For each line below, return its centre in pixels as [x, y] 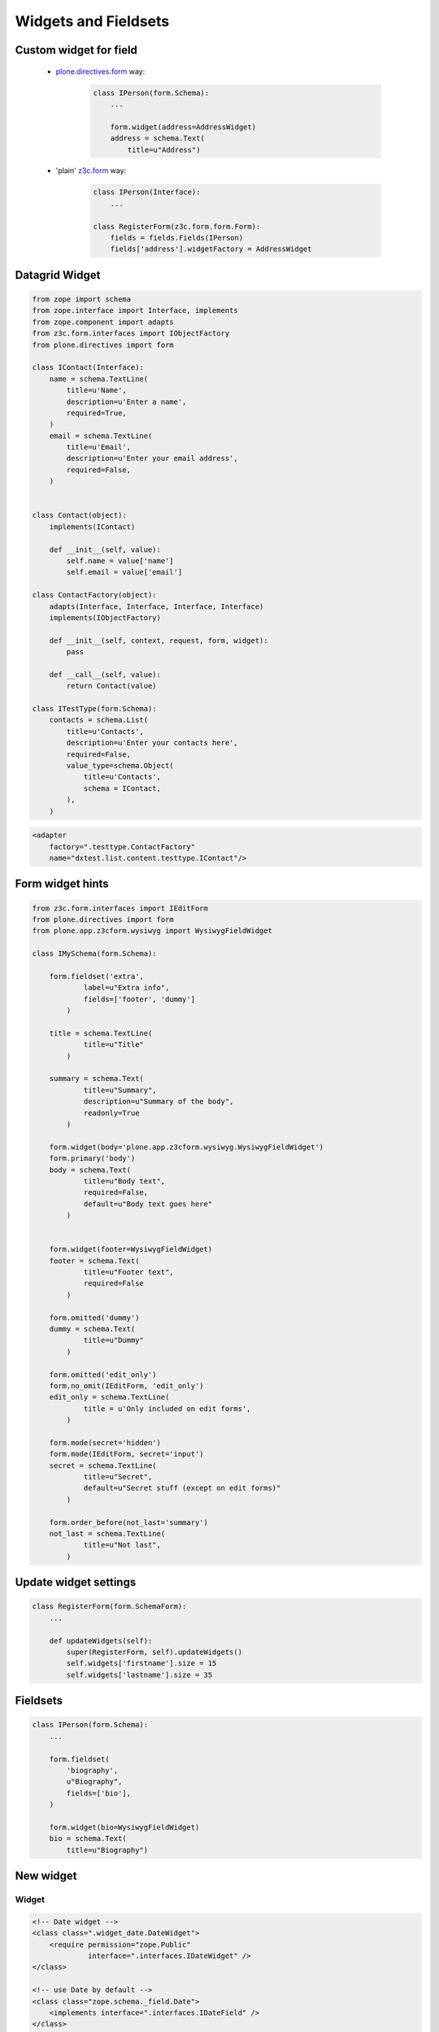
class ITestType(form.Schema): [95, 709]
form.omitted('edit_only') [103, 1374]
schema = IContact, [122, 788]
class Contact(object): [80, 515]
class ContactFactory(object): [95, 595]
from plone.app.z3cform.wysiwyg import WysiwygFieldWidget [152, 931]
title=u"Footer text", [128, 1272]
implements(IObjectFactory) [105, 617]
